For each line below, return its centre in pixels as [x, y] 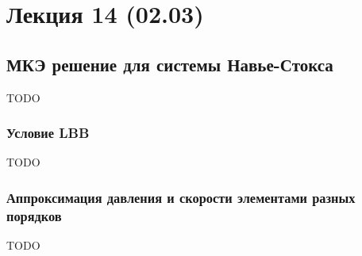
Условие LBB [48, 133]
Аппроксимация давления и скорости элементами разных [181, 197]
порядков [34, 215]
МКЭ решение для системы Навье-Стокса [170, 64]
